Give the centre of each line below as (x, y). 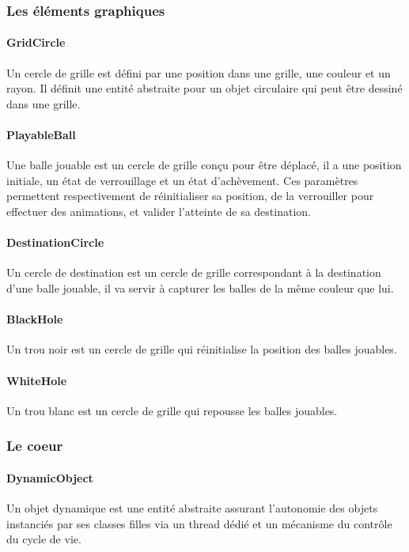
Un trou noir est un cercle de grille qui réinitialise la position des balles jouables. (202, 349)
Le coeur (35, 446)
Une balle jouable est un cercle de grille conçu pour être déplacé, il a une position (204, 165)
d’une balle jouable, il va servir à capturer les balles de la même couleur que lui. (200, 287)
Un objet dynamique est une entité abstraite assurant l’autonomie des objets (192, 508)
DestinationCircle (55, 242)
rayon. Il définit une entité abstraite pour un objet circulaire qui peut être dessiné (204, 88)
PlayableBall (41, 135)
